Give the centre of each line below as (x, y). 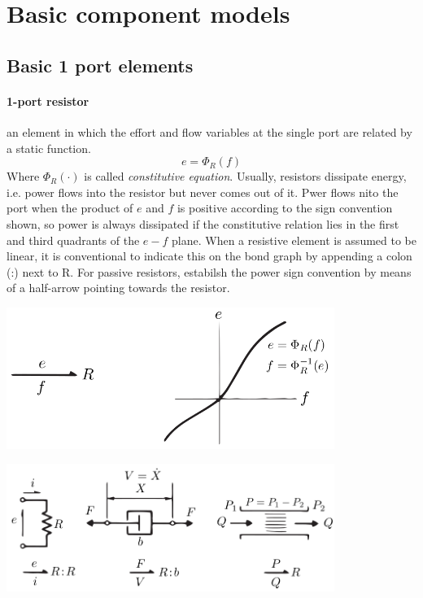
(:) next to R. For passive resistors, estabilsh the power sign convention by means (209, 271)
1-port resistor (48, 100)
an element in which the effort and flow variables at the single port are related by (209, 131)
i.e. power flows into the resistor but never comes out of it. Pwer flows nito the (203, 192)
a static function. (49, 148)
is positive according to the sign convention (285, 208)
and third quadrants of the (73, 240)
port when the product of (70, 208)
